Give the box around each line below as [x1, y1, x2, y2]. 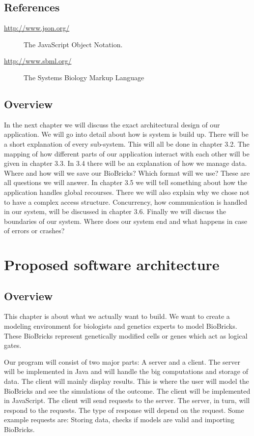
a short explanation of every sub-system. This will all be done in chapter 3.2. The [4, 138, 250, 149]
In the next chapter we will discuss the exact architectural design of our [4, 119, 220, 129]
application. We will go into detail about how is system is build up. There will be [4, 129, 249, 139]
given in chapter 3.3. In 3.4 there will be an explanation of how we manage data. [4, 158, 247, 168]
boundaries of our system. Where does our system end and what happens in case [4, 216, 248, 226]
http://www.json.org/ [4, 23, 70, 33]
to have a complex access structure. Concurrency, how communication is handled [4, 196, 248, 207]
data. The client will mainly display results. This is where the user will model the [4, 376, 249, 386]
